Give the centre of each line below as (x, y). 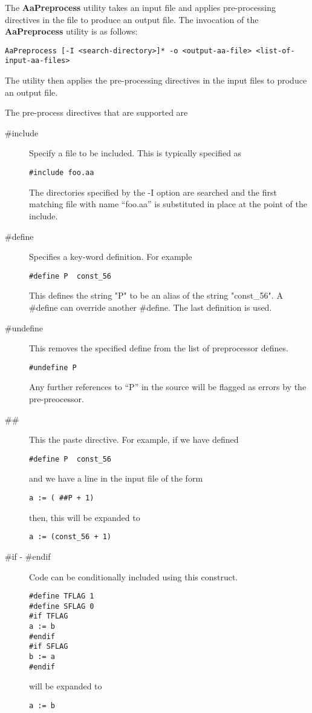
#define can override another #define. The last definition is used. (151, 307)
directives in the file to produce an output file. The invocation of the (132, 19)
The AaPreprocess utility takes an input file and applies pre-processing (140, 7)
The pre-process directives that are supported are (96, 112)
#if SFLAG (49, 647)
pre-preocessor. (57, 398)
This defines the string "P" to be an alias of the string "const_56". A (156, 295)
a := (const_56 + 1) (70, 537)
